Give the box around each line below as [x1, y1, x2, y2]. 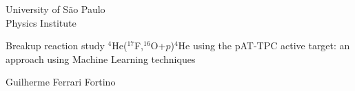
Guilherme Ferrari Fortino [6, 75, 116, 89]
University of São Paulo [6, 2, 105, 16]
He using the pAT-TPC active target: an [178, 38, 350, 53]
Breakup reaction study [6, 38, 105, 53]
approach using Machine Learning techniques [6, 51, 196, 66]
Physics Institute [6, 15, 77, 29]
